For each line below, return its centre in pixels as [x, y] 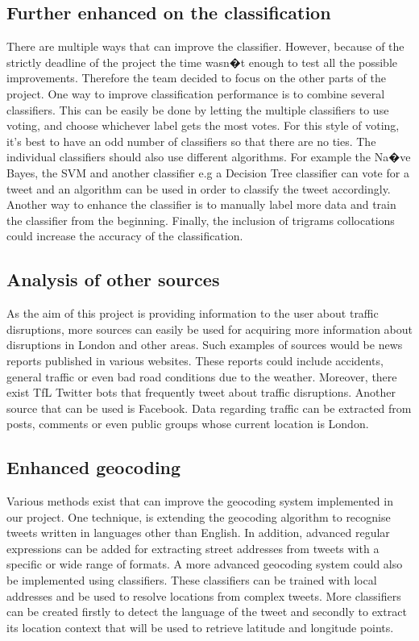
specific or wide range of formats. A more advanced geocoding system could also [205, 564]
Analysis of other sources [113, 279]
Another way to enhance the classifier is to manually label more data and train [201, 204]
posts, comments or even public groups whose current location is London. [188, 424]
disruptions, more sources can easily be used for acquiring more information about [209, 329]
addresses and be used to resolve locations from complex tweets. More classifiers [204, 595]
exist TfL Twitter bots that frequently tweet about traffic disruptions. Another [201, 392]
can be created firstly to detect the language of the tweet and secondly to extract [207, 612]
